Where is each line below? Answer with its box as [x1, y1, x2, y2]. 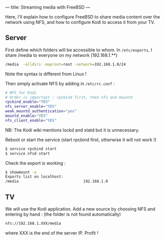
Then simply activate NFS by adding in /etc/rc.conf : [5, 80, 115, 86]
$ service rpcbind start [5, 146, 57, 151]
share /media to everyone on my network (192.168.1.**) [5, 52, 118, 58]
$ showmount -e [5, 170, 37, 175]
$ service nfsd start [5, 151, 50, 156]
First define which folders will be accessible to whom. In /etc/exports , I [5, 47, 152, 53]
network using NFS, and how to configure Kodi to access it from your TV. [5, 19, 156, 25]
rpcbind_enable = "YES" [5, 99, 50, 104]
